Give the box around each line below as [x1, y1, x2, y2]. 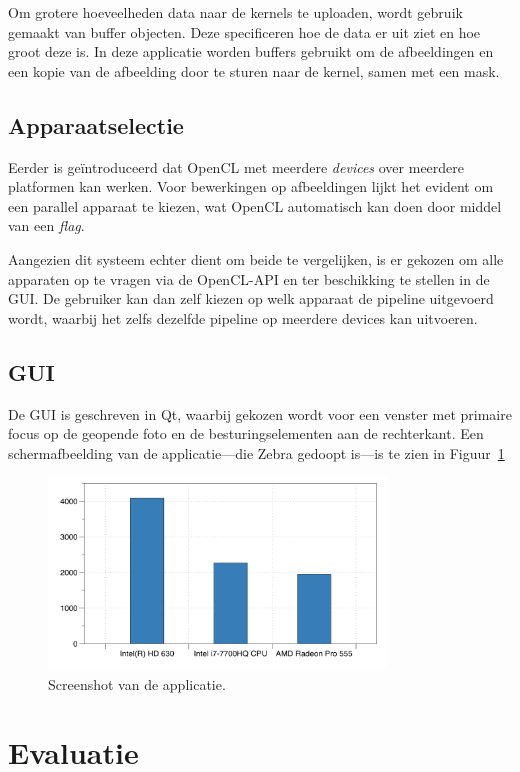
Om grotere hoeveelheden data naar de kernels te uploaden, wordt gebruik [8, 2, 463, 22]
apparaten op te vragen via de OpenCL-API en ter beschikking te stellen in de [8, 268, 490, 289]
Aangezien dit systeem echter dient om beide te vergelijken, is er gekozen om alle [8, 248, 504, 269]
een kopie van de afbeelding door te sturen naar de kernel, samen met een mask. [8, 60, 500, 81]
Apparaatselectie [8, 109, 184, 140]
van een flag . [8, 215, 85, 236]
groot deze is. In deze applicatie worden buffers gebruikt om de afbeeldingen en [8, 41, 494, 62]
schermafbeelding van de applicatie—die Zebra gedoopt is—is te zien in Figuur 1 [8, 442, 505, 463]
